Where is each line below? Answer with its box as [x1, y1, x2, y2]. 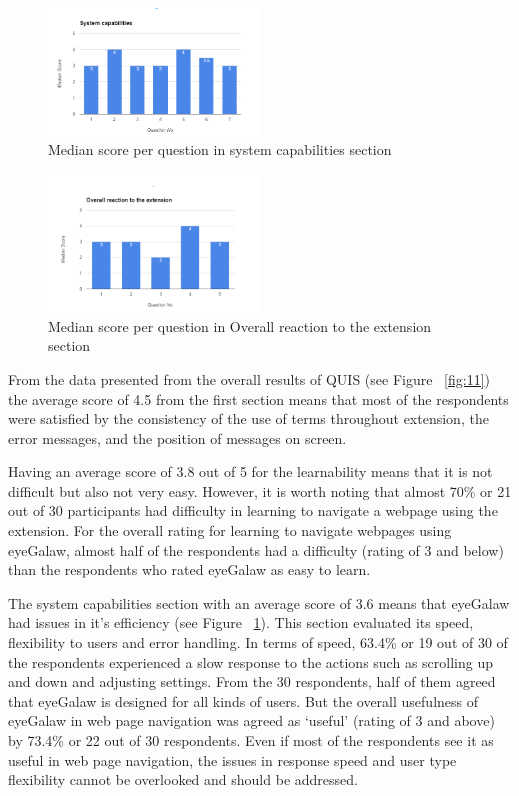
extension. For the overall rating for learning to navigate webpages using [8, 520, 452, 541]
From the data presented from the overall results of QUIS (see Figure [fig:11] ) [8, 368, 490, 389]
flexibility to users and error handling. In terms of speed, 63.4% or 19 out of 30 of [8, 632, 508, 653]
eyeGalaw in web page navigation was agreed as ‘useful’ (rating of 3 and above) [8, 710, 495, 731]
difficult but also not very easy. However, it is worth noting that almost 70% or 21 [8, 480, 512, 501]
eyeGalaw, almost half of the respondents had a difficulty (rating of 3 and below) [8, 539, 504, 560]
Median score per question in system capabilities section [48, 139, 392, 160]
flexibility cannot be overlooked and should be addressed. [8, 769, 358, 790]
